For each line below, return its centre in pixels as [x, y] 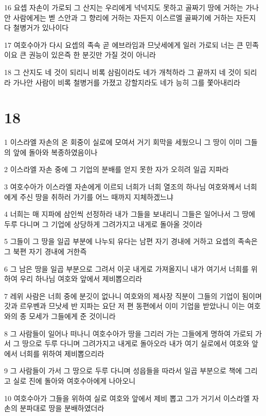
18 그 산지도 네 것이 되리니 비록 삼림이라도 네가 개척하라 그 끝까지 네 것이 [123, 72]
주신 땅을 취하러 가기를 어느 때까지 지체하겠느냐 [96, 196]
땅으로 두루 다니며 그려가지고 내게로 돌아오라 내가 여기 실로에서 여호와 [136, 343]
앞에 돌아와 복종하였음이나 [55, 152]
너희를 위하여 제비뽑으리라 [62, 353]
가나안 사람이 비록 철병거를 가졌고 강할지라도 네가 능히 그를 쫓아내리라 [127, 82]
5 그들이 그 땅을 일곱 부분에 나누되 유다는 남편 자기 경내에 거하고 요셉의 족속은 [131, 241]
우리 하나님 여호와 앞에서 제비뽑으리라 [81, 279]
